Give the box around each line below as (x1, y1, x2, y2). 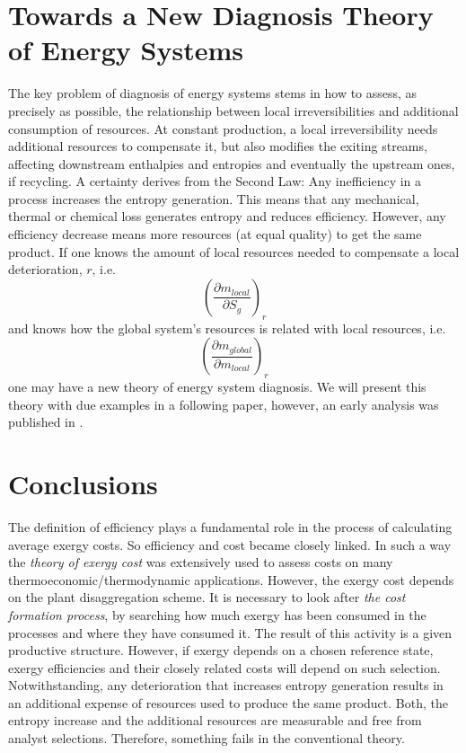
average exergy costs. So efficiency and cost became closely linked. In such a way (8, 535, 452, 554)
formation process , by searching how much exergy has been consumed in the (8, 605, 426, 624)
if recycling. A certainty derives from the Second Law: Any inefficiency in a (8, 172, 422, 190)
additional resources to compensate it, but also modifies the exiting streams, (8, 137, 427, 155)
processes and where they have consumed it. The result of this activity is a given (8, 623, 453, 642)
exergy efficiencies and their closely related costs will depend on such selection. (8, 658, 441, 677)
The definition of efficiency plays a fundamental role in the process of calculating (8, 517, 453, 536)
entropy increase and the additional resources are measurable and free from (8, 711, 422, 730)
